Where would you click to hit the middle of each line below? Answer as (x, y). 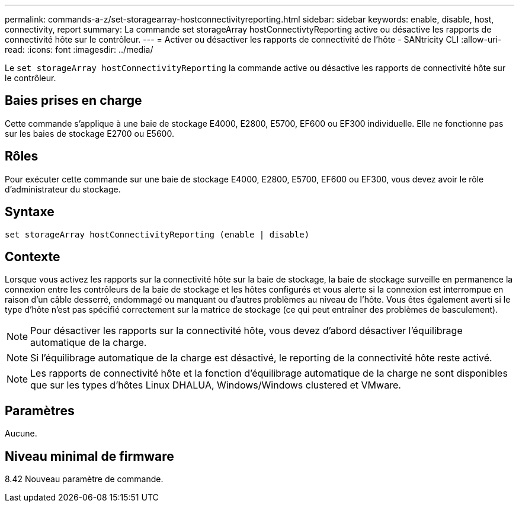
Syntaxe (30, 212)
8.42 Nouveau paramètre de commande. (84, 479)
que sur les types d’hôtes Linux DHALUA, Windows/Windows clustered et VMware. (216, 385)
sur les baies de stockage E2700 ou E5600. (89, 133)
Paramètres (40, 410)
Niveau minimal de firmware (89, 456)
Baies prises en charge (73, 101)
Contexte (33, 256)
